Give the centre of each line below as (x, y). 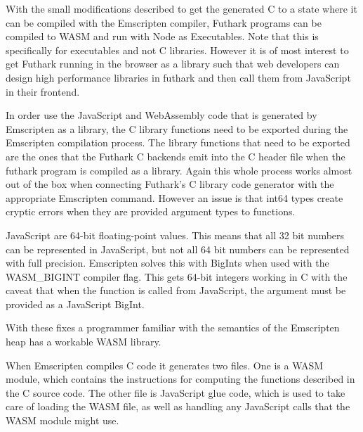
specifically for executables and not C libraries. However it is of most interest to (177, 50)
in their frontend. (43, 91)
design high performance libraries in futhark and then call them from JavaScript (178, 77)
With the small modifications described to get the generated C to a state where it (181, 8)
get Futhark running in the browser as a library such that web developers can (173, 64)
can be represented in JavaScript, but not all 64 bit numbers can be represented (178, 249)
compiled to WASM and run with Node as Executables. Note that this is (162, 36)
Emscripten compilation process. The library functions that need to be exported (178, 142)
